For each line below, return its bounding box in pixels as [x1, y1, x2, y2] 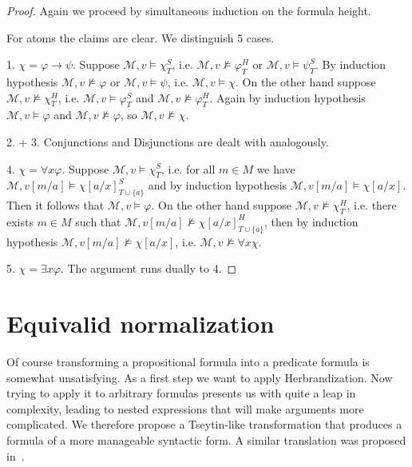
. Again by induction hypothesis [209, 89, 366, 106]
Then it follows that [6, 197, 105, 214]
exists [6, 213, 34, 230]
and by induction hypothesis [148, 177, 287, 194]
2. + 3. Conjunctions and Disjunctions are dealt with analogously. [6, 133, 329, 150]
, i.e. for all [160, 160, 216, 177]
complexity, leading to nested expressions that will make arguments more [6, 400, 364, 417]
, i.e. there [347, 197, 397, 214]
